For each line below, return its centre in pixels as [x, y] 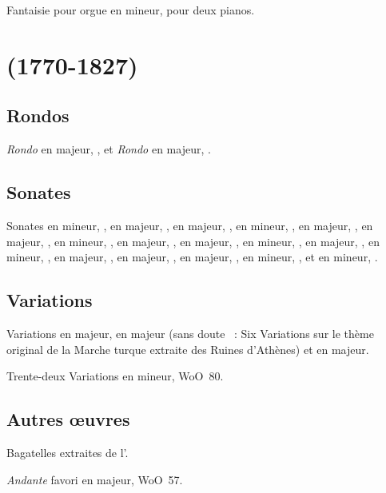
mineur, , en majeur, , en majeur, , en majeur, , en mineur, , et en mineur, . [192, 257]
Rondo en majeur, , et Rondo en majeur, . [109, 149]
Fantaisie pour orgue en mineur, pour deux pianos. [131, 10]
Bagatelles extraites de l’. [68, 452]
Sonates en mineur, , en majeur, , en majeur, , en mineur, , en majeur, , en [190, 225]
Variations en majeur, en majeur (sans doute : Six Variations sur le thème [190, 333]
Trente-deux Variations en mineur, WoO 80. [115, 376]
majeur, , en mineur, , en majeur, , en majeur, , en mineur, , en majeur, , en [193, 241]
